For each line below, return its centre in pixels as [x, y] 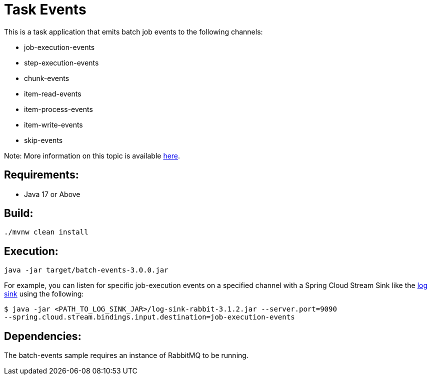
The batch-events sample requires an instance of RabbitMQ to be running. [126, 355]
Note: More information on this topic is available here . [92, 155]
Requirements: [41, 175]
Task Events [45, 9]
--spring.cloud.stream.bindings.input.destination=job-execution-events [149, 317]
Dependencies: [43, 336]
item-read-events [53, 93]
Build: [19, 213]
